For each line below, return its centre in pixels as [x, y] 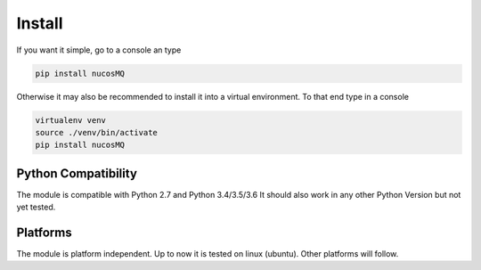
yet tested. [36, 207]
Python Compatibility [77, 173]
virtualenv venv [71, 120]
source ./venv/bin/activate [96, 132]
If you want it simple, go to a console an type [99, 50]
